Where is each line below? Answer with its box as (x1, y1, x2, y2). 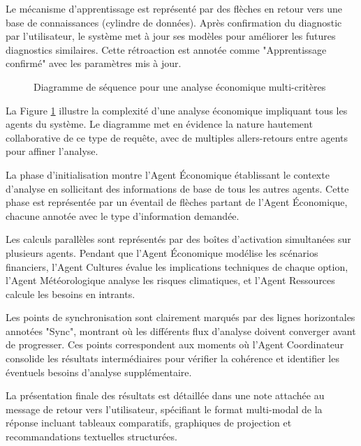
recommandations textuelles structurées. (6, 429, 177, 444)
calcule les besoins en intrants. (6, 286, 135, 301)
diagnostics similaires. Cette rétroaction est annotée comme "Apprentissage (6, 42, 327, 57)
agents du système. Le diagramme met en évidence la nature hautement (6, 117, 313, 131)
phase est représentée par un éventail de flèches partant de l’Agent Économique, (6, 195, 348, 209)
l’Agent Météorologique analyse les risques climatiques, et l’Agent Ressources (6, 273, 335, 288)
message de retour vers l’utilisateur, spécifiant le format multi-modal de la (6, 401, 323, 416)
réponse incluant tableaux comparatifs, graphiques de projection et (6, 415, 292, 430)
